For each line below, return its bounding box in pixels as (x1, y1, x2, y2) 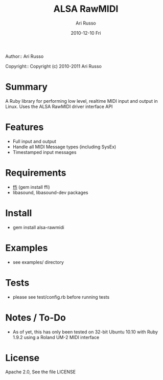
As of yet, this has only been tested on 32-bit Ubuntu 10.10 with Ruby (12, 328, 158, 335)
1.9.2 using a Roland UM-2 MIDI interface (12, 334, 100, 340)
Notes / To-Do (5, 311, 66, 323)
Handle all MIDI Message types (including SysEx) (12, 144, 117, 150)
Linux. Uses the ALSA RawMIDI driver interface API (5, 103, 113, 109)
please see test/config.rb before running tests (12, 294, 110, 300)
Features (5, 121, 44, 133)
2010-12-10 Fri (71, 30, 101, 36)
